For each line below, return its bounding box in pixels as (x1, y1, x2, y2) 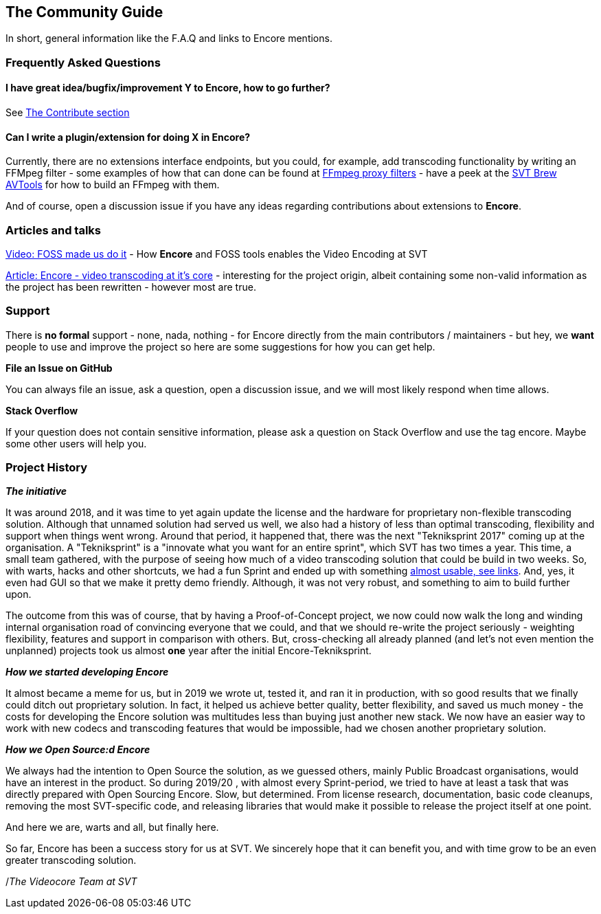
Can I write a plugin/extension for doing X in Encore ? (5, 131, 251, 143)
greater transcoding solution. (5, 854, 137, 867)
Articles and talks (5, 223, 101, 237)
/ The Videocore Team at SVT (5, 876, 137, 888)
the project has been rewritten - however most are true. (5, 280, 256, 293)
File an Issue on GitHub (5, 361, 113, 374)
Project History (5, 460, 88, 475)
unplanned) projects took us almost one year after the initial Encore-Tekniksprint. (5, 645, 372, 657)
